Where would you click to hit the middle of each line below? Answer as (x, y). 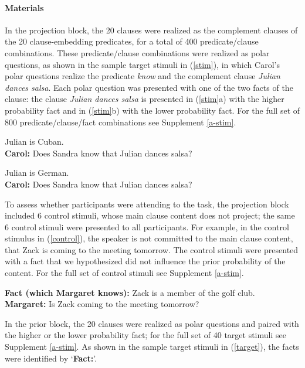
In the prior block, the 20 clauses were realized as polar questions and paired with (152, 323)
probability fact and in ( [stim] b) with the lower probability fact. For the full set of (152, 110)
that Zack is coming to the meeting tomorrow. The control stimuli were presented (152, 249)
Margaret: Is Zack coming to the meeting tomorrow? (102, 304)
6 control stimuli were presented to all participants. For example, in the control (147, 226)
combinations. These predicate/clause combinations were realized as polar (137, 52)
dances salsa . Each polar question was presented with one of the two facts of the (149, 87)
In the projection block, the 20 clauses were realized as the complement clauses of (151, 30)
